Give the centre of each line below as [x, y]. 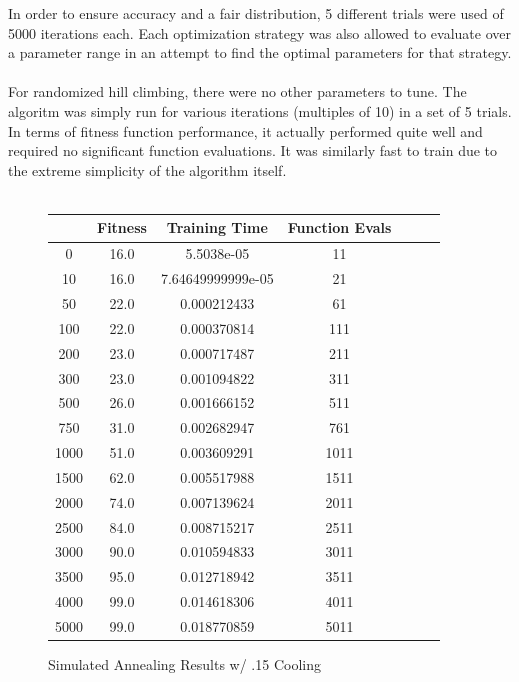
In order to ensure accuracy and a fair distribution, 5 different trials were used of [256, 13]
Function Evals [339, 227]
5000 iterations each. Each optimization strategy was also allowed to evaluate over [260, 32]
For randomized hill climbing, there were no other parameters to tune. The [237, 91]
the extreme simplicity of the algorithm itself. [147, 169]
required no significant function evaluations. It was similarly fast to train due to [253, 150]
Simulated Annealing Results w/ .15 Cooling [184, 664]
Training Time [217, 227]
